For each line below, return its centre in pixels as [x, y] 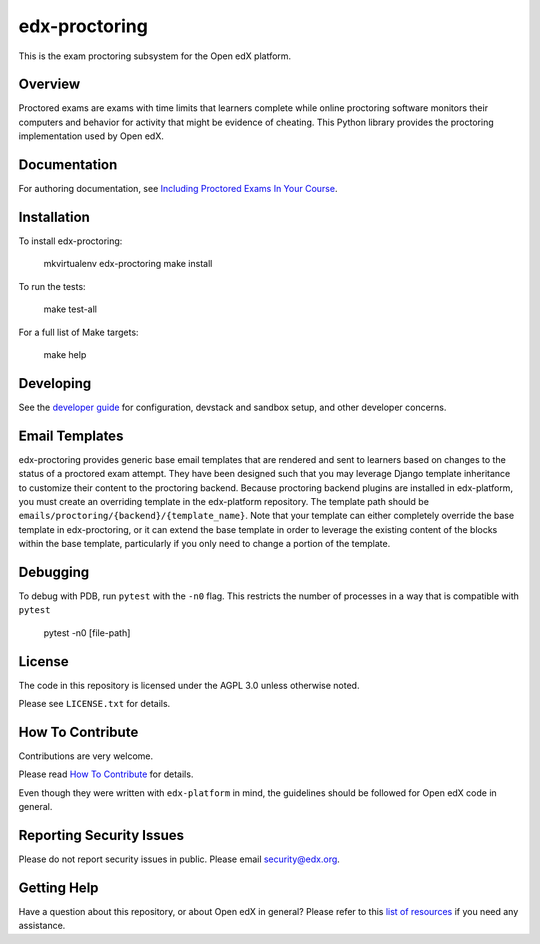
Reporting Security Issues [101, 835]
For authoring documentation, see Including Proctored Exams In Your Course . [178, 189]
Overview [49, 84]
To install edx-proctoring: [70, 241]
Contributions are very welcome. [86, 756]
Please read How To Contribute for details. [106, 774]
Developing [55, 383]
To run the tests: [52, 286]
